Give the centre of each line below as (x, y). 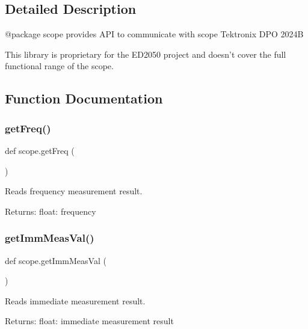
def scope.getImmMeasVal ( (56, 260)
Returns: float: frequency (51, 211)
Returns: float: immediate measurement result (89, 321)
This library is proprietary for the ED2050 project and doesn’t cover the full (146, 54)
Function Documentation (84, 98)
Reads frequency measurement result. (74, 191)
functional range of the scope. (59, 66)
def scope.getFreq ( (40, 150)
